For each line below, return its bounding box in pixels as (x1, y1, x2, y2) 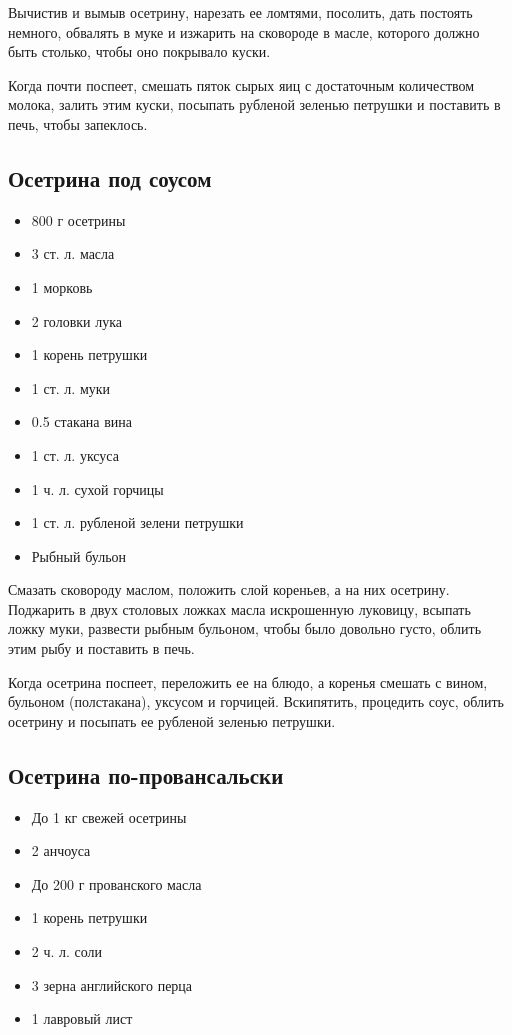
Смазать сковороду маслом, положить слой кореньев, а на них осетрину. (8, 579, 450, 600)
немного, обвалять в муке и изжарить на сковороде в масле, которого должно (8, 21, 480, 42)
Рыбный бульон (31, 545, 127, 566)
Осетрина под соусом (8, 162, 212, 193)
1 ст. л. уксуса (31, 444, 119, 465)
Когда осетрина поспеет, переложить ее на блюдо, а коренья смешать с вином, (8, 671, 488, 692)
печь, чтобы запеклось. (8, 113, 148, 134)
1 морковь (31, 276, 93, 297)
